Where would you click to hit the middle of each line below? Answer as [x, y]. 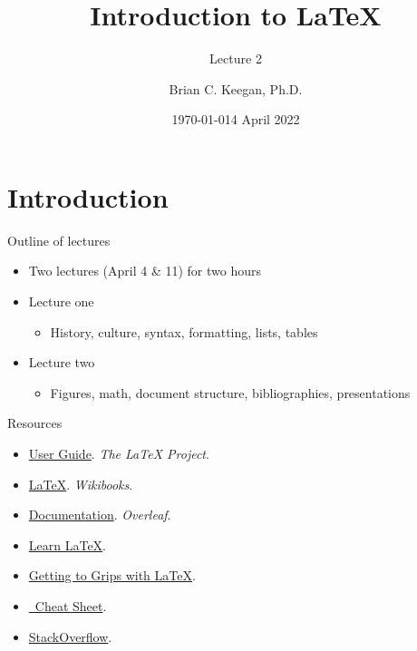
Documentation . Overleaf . [100, 515]
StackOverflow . [70, 636]
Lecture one [61, 301]
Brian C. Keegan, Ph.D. [236, 88]
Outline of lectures [59, 240]
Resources [35, 423]
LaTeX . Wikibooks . [81, 484]
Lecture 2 [236, 58]
